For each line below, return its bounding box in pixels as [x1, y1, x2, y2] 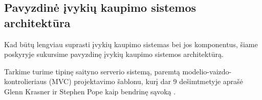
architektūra [4, 14, 71, 30]
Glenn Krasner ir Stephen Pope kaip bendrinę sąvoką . [4, 86, 176, 96]
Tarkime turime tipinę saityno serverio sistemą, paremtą [4, 66, 180, 76]
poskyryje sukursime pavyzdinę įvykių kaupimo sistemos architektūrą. [4, 49, 224, 59]
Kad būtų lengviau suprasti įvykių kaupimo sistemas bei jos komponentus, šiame [4, 38, 258, 49]
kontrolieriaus [4, 76, 47, 87]
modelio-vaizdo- [182, 66, 232, 76]
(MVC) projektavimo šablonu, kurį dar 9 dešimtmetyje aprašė [49, 76, 243, 87]
